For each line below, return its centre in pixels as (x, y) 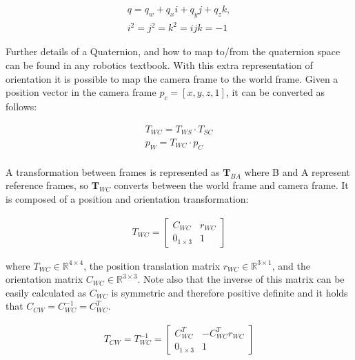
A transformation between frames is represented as (113, 171)
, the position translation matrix (152, 265)
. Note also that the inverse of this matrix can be (241, 279)
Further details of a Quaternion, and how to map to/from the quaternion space (173, 51)
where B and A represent (297, 171)
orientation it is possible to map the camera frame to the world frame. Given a (172, 78)
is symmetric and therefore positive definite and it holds (230, 292)
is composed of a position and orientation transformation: (127, 199)
